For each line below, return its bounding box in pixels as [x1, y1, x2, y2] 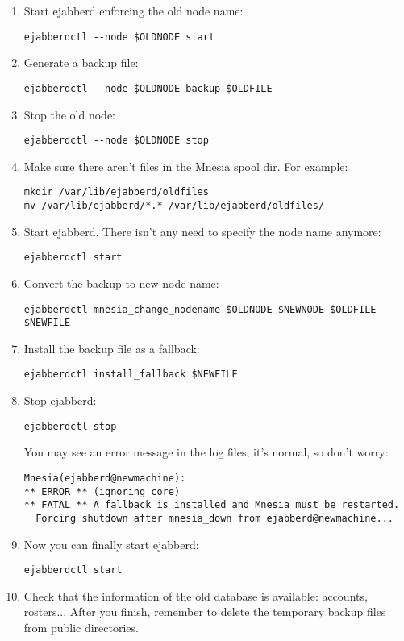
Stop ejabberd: [23, 392, 97, 409]
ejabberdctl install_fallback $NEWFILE [23, 368, 238, 381]
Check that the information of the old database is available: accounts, [23, 587, 368, 604]
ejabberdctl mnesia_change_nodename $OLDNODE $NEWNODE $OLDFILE [23, 303, 377, 315]
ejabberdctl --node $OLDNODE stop [23, 135, 209, 147]
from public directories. [23, 618, 139, 635]
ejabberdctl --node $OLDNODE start [23, 31, 215, 43]
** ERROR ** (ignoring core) [23, 485, 181, 497]
